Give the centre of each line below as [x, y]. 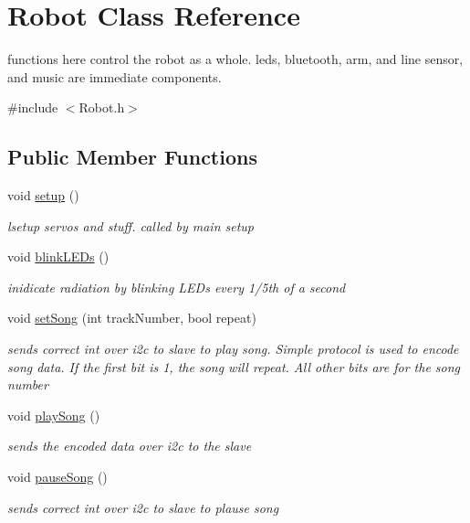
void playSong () [54, 415]
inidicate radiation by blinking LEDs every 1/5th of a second [177, 287]
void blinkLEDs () [58, 256]
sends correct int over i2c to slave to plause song [143, 507]
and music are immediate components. [115, 76]
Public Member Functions [132, 157]
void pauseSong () [57, 477]
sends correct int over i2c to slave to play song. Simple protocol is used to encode [233, 349]
